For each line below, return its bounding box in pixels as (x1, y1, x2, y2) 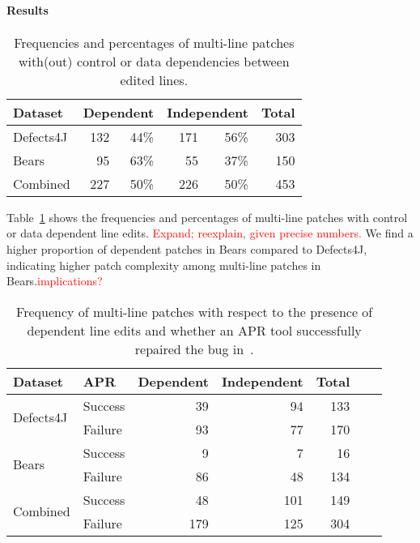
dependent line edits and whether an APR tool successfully (27, 320, 362, 340)
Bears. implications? (6, 272, 103, 289)
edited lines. (120, 70, 189, 89)
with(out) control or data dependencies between (18, 51, 290, 71)
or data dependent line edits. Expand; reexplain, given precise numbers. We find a (6, 224, 414, 242)
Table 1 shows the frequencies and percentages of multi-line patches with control (6, 208, 408, 225)
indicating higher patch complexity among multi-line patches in (6, 256, 321, 273)
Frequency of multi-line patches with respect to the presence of (16, 301, 373, 321)
